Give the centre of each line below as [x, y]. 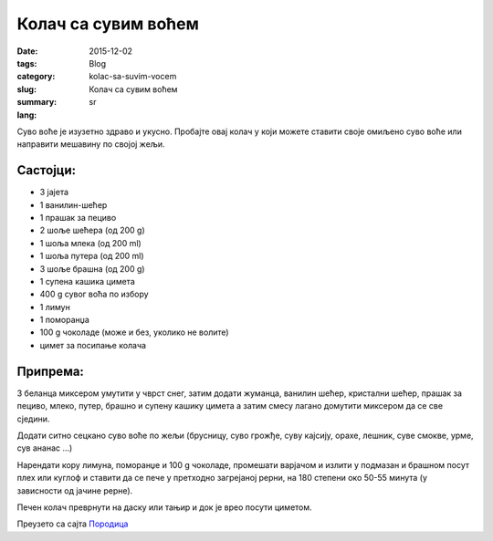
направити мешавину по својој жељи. [91, 144]
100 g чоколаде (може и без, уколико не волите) [134, 332]
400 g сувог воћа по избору [94, 294]
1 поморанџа [65, 320]
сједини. [33, 419]
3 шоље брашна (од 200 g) [92, 268]
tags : [27, 63]
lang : [27, 115]
